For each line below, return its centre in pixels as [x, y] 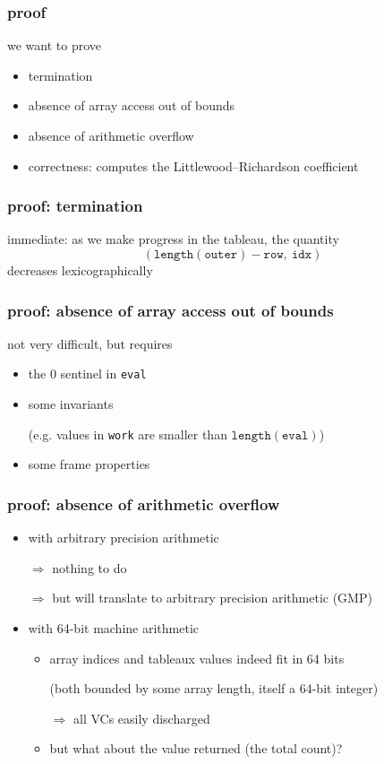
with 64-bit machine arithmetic [114, 627]
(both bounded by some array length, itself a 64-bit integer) [214, 688]
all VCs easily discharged [141, 718]
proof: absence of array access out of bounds [171, 310]
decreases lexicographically [80, 270]
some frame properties [89, 464]
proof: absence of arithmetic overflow [144, 504]
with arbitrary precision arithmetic [124, 538]
